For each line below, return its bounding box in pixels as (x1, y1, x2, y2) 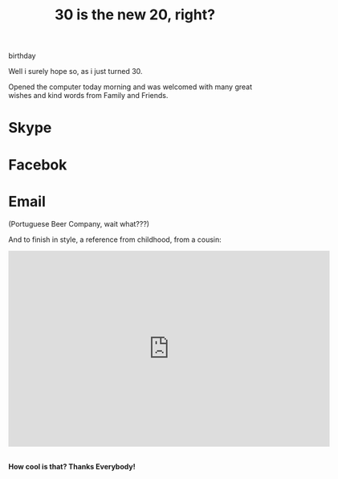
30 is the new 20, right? (55, 6, 215, 24)
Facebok (8, 155, 67, 174)
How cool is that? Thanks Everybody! (8, 461, 136, 471)
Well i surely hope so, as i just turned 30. (8, 67, 143, 76)
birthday (8, 51, 36, 61)
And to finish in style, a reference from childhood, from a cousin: (8, 235, 222, 244)
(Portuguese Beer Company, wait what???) (8, 219, 150, 228)
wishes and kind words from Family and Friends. (8, 91, 169, 100)
